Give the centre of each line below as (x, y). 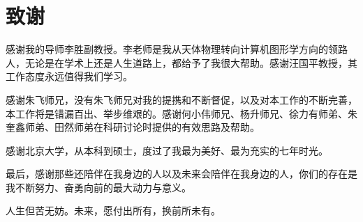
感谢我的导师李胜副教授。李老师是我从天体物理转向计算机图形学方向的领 (172, 49)
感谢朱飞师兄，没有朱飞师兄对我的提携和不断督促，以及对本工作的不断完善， (181, 99)
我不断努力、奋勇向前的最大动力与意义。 (98, 187)
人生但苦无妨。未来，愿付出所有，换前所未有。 (113, 211)
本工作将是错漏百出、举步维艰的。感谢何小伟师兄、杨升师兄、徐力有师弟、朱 (181, 113)
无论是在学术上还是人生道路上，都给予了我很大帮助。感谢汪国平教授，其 (191, 62)
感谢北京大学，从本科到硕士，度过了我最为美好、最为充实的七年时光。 (167, 150)
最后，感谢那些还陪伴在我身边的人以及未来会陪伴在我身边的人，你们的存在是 (181, 174)
